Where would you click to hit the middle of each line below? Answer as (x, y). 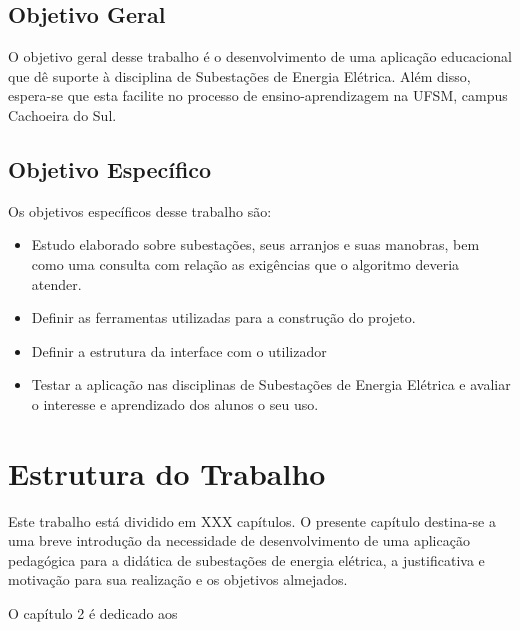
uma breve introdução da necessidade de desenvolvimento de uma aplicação (239, 540)
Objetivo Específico (110, 168)
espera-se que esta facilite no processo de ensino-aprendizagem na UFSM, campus (258, 95)
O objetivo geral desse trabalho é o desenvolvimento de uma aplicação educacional (260, 56)
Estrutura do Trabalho (167, 472)
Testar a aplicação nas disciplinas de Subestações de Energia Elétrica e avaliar (271, 384)
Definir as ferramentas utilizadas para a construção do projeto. (223, 317)
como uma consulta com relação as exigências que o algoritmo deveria (245, 263)
